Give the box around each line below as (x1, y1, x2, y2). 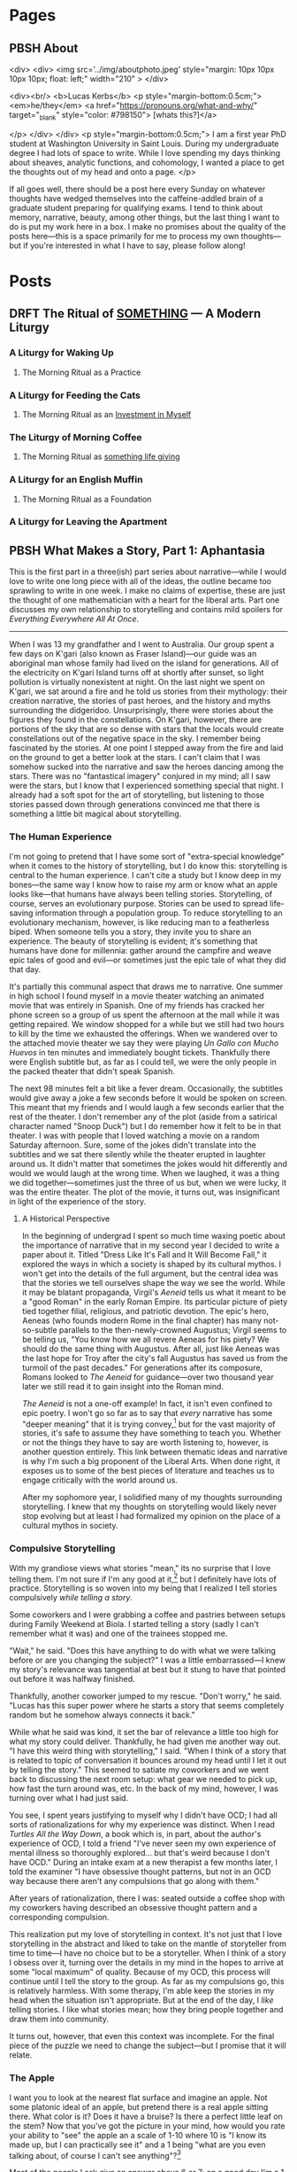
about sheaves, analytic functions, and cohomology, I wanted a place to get (9, 157, 285, 167)
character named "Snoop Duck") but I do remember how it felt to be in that (9, 1120, 281, 1131)
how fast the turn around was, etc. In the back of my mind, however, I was (9, 1783, 278, 1794)
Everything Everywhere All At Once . (9, 613, 140, 625)
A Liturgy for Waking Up (9, 346, 115, 359)
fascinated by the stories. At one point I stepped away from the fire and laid (9, 743, 284, 753)
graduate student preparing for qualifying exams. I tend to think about (9, 202, 263, 213)
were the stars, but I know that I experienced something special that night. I (9, 781, 284, 791)
